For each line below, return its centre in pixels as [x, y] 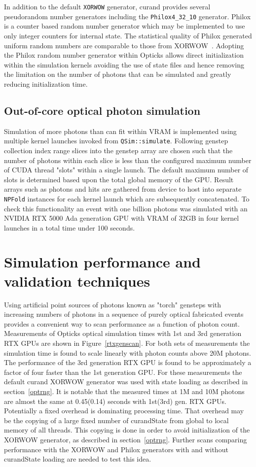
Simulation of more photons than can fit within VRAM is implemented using [120, 131]
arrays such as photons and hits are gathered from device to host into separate [123, 189]
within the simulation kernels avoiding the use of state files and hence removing [124, 64]
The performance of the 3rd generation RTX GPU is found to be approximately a [128, 362]
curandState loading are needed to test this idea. [78, 459]
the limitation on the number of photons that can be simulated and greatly [118, 74]
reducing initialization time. [46, 83]
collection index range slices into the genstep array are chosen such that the [118, 150]
